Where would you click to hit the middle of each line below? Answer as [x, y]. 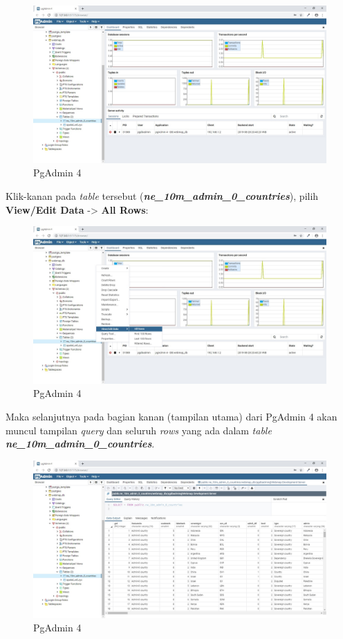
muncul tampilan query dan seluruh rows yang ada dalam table [139, 430]
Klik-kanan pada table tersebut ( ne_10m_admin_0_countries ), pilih [162, 195]
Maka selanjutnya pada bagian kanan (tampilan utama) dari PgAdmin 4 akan [171, 417]
